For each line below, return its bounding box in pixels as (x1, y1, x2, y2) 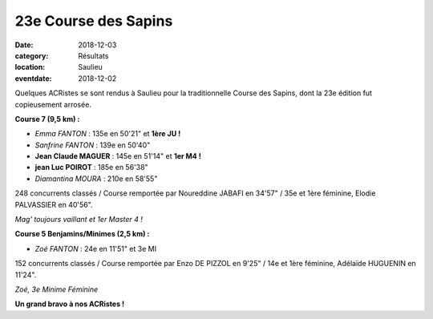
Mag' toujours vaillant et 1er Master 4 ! (14, 215, 144, 224)
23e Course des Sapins (14, 12, 173, 30)
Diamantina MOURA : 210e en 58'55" (34, 173, 158, 184)
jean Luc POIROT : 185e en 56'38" (34, 163, 148, 172)
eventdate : (14, 73, 52, 83)
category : (14, 50, 49, 60)
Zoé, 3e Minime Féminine (14, 285, 99, 294)
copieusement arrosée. (14, 99, 92, 109)
